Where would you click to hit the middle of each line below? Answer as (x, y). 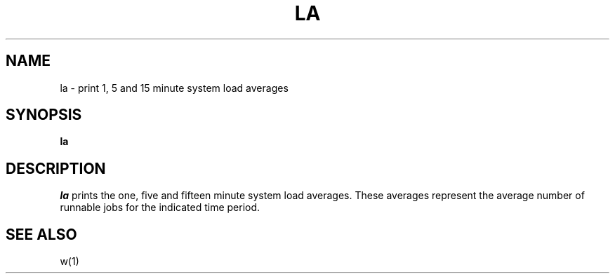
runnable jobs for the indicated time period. (160, 207)
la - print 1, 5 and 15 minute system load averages (174, 88)
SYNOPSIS (44, 115)
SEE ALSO (41, 234)
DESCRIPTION (56, 168)
